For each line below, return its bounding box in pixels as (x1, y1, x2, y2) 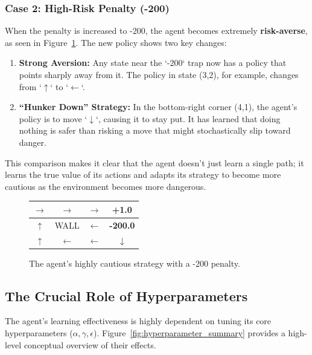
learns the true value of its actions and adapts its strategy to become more (5, 168, 281, 181)
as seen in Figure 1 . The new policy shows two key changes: (5, 36, 227, 48)
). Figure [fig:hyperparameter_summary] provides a (93, 327, 285, 339)
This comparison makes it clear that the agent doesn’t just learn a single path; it (5, 156, 304, 169)
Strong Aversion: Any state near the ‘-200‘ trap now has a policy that (19, 56, 287, 69)
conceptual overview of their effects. (24, 338, 156, 351)
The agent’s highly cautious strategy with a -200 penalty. (29, 256, 240, 269)
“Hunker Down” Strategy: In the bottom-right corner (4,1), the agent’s (19, 100, 298, 113)
